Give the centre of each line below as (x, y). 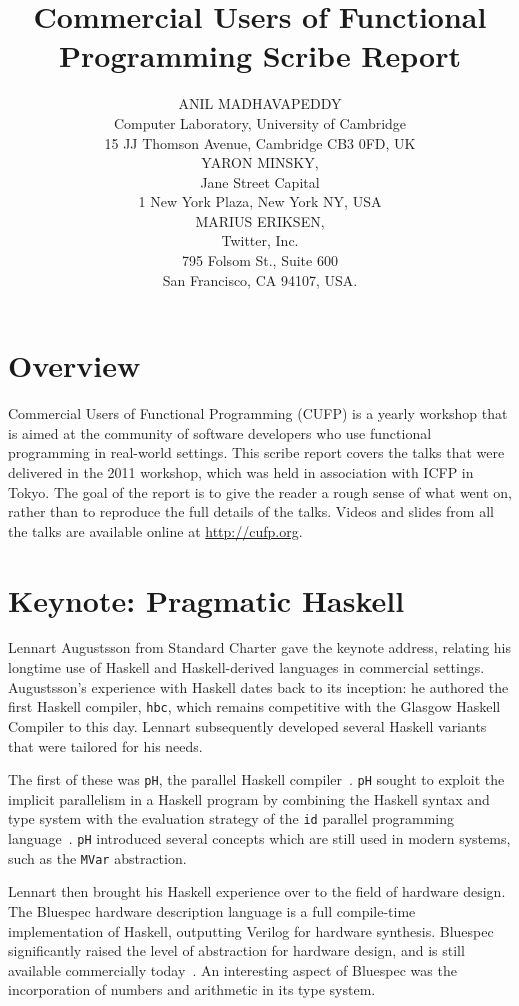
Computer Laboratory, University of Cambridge (260, 122)
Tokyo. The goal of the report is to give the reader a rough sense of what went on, (260, 491)
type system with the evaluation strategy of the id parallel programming (231, 818)
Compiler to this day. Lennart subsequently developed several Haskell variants (247, 725)
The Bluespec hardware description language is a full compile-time (212, 910)
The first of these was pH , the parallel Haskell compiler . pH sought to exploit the (256, 779)
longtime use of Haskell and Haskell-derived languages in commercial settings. (246, 667)
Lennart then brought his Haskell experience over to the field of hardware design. (257, 891)
